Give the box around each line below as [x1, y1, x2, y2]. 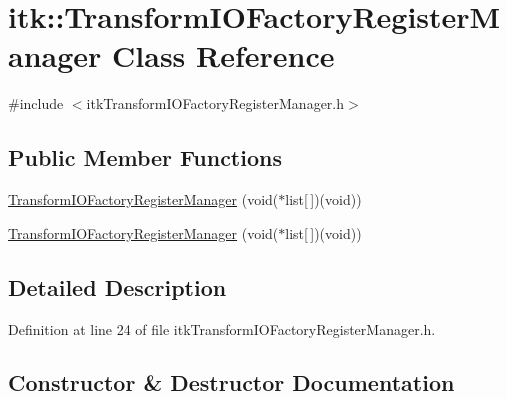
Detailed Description [8, 271, 227, 302]
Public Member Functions [8, 142, 282, 173]
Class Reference [112, 35, 335, 76]
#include [8, 93, 64, 114]
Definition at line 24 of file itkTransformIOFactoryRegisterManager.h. [8, 318, 436, 339]
